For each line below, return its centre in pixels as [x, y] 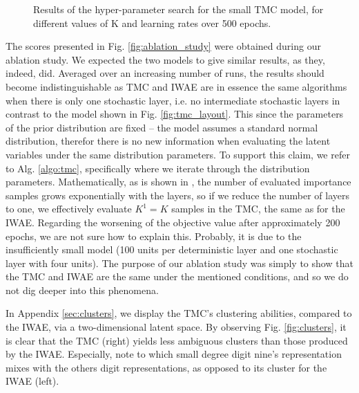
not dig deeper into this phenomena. [82, 290]
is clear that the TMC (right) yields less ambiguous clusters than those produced [177, 340]
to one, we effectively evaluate [69, 209]
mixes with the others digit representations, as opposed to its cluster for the [166, 367]
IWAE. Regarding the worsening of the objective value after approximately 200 [173, 222]
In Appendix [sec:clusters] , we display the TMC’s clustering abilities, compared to [179, 313]
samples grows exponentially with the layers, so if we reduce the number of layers [177, 195]
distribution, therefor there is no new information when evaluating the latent [168, 141]
